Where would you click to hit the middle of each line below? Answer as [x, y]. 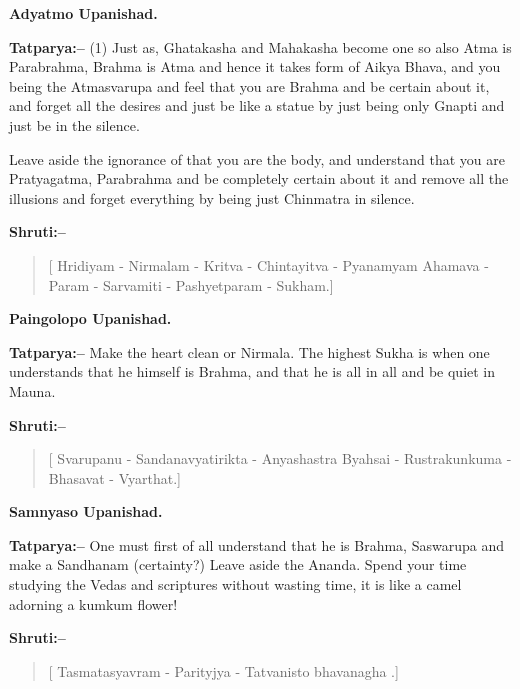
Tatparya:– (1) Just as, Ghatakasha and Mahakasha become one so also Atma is [260, 46]
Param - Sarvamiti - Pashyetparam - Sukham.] [191, 284]
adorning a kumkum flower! [93, 603]
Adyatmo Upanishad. [83, 13]
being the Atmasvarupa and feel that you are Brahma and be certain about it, [249, 85]
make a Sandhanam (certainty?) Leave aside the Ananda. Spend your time [238, 564]
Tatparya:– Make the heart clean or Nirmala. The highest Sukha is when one [249, 351]
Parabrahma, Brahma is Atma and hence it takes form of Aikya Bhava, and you [255, 66]
